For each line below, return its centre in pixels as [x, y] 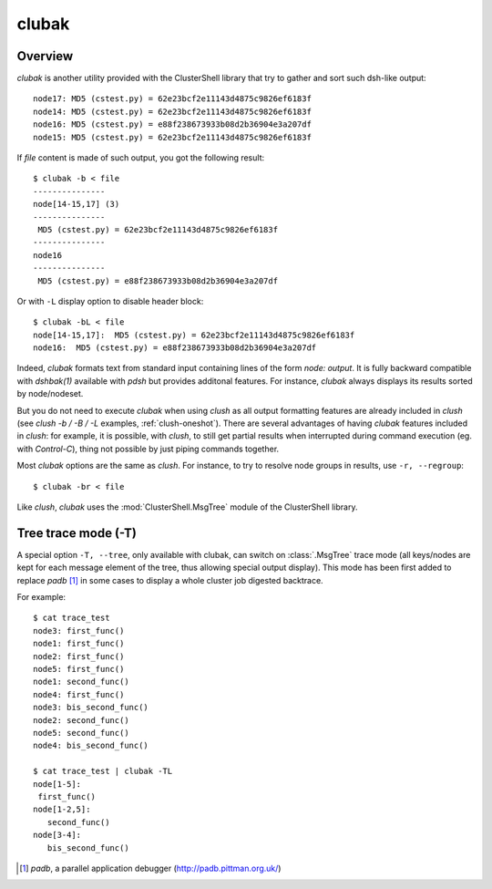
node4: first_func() [79, 694]
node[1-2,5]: [62, 810]
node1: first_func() [79, 644]
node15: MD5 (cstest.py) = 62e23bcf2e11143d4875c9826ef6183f [172, 137]
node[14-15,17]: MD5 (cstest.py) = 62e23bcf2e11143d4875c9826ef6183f [194, 335]
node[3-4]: [57, 835]
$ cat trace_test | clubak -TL [103, 771]
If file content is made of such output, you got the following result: [140, 158]
